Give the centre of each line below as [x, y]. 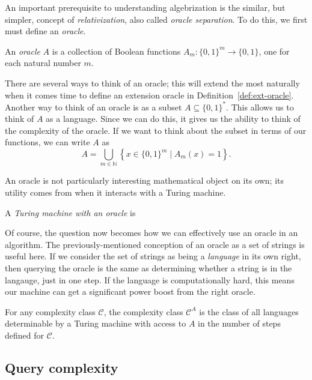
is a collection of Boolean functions [116, 51]
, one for [274, 51]
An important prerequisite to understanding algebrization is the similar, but [145, 7]
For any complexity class [50, 311]
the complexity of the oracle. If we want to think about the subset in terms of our [156, 130]
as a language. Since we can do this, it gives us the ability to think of [173, 119]
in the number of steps [239, 323]
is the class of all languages [249, 311]
